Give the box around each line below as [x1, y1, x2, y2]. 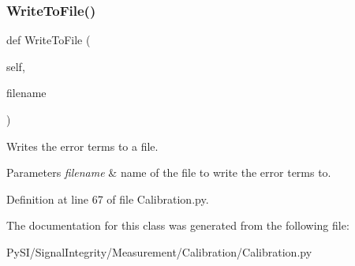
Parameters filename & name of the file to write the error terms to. [6, 164, 331, 181]
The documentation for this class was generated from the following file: [6, 217, 349, 234]
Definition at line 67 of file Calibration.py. [6, 190, 209, 207]
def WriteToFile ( [6, 32, 91, 48]
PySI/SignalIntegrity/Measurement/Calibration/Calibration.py [6, 243, 312, 260]
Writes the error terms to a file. [6, 137, 159, 154]
